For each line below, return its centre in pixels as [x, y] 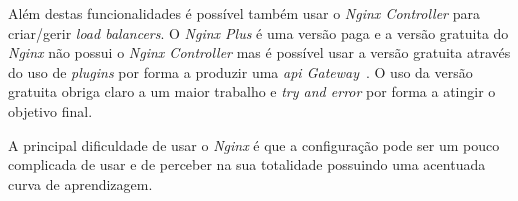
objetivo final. [50, 110]
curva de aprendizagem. [80, 183]
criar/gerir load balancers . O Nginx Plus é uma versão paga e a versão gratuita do [258, 32]
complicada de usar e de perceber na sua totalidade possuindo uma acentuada [247, 164]
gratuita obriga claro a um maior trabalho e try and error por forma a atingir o [252, 91]
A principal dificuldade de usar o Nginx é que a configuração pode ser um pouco [254, 144]
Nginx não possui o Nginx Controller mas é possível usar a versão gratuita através [259, 52]
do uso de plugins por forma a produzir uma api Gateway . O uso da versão [240, 71]
